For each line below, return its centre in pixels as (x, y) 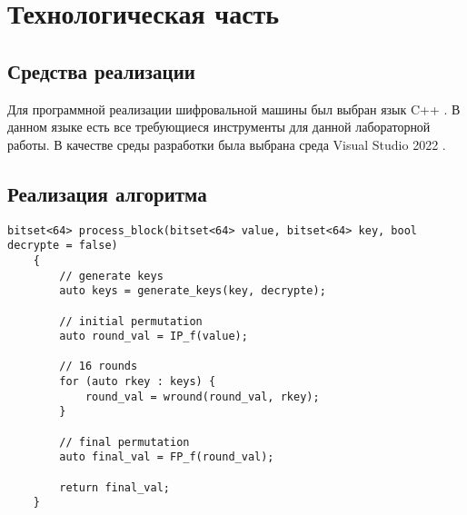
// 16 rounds (99, 366)
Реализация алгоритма (107, 193)
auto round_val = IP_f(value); (154, 337)
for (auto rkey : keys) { (138, 382)
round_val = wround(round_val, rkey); (202, 396)
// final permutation (124, 442)
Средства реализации (101, 70)
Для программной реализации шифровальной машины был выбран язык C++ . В (234, 109)
